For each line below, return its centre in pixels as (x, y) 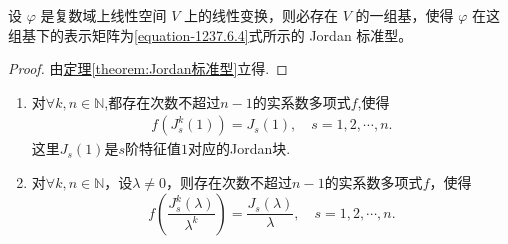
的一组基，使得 (404, 15)
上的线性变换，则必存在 (260, 15)
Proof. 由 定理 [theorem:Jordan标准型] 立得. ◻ (148, 68)
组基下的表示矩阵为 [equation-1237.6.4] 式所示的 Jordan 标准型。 (210, 34)
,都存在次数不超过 (162, 101)
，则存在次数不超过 (229, 182)
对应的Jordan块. (239, 148)
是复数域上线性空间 (103, 15)
